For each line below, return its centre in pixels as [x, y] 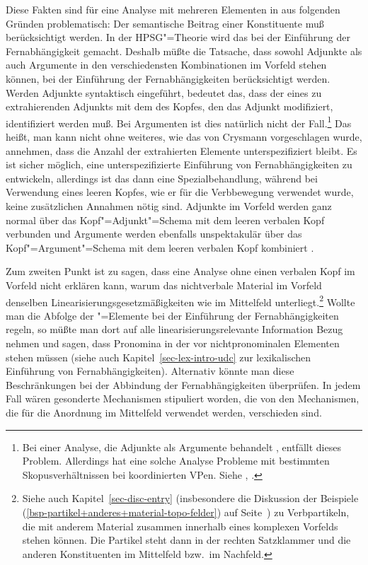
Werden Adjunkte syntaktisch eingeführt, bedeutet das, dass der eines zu [164, 92]
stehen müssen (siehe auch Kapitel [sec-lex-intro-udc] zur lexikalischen [159, 357]
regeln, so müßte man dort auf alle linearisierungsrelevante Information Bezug [174, 329]
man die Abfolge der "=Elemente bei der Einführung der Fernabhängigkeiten [172, 315]
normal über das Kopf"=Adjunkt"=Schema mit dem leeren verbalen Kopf [165, 220]
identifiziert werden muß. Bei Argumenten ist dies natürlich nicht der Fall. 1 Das [179, 122]
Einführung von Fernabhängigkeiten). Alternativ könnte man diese [150, 371]
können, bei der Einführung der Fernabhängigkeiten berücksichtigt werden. [168, 78]
